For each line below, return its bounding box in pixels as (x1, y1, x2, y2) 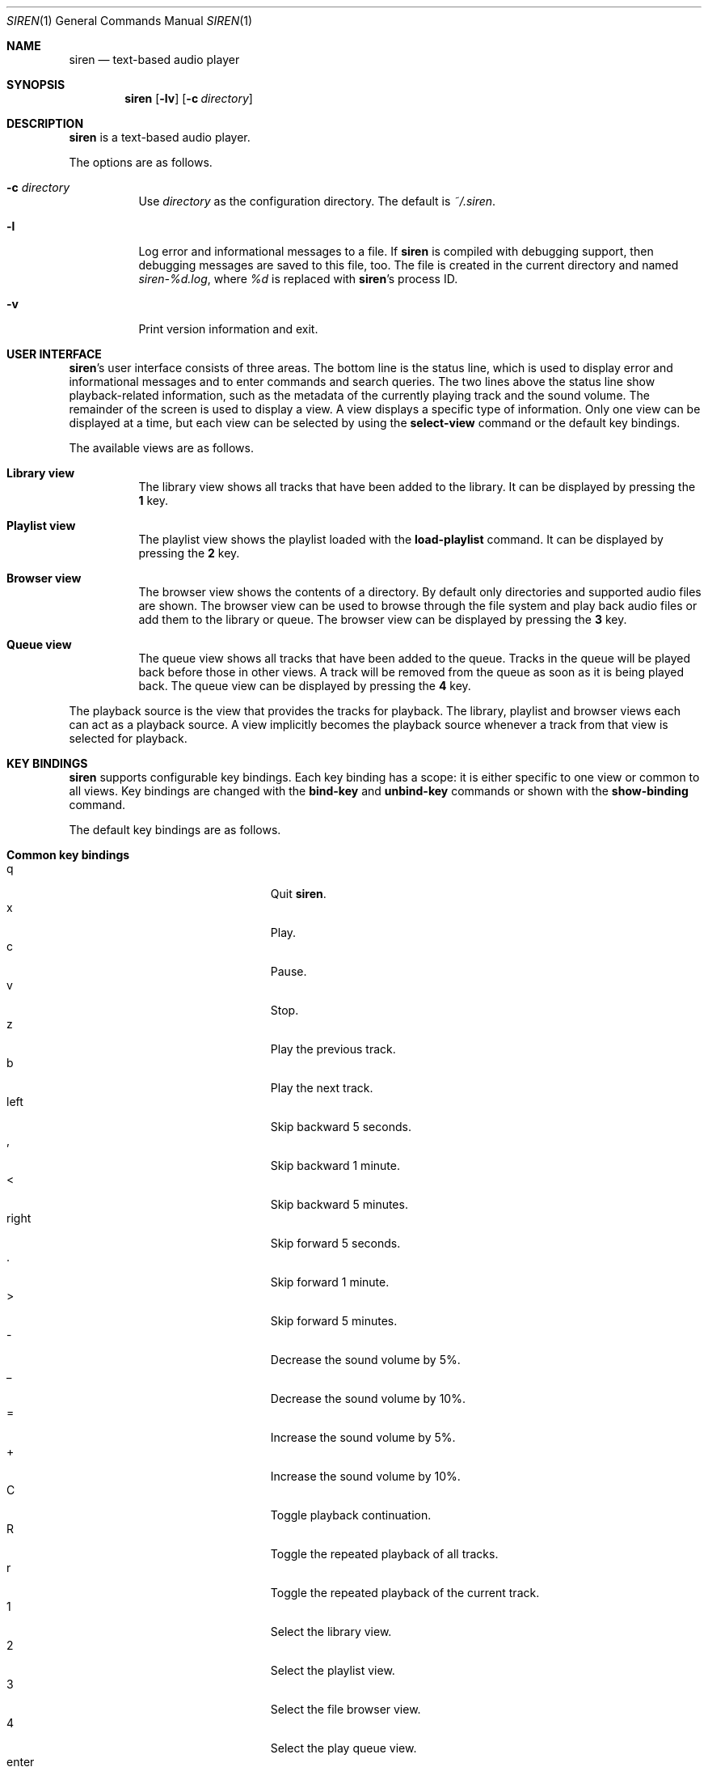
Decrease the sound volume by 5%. (270, 1353, 461, 1367)
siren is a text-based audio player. (69, 130, 251, 144)
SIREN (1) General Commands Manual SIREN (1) (6, 14, 253, 28)
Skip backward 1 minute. (270, 1159, 400, 1172)
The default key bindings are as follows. (69, 823, 281, 837)
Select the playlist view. (270, 1663, 395, 1677)
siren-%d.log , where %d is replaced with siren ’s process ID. (138, 272, 458, 286)
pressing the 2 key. (138, 546, 240, 560)
